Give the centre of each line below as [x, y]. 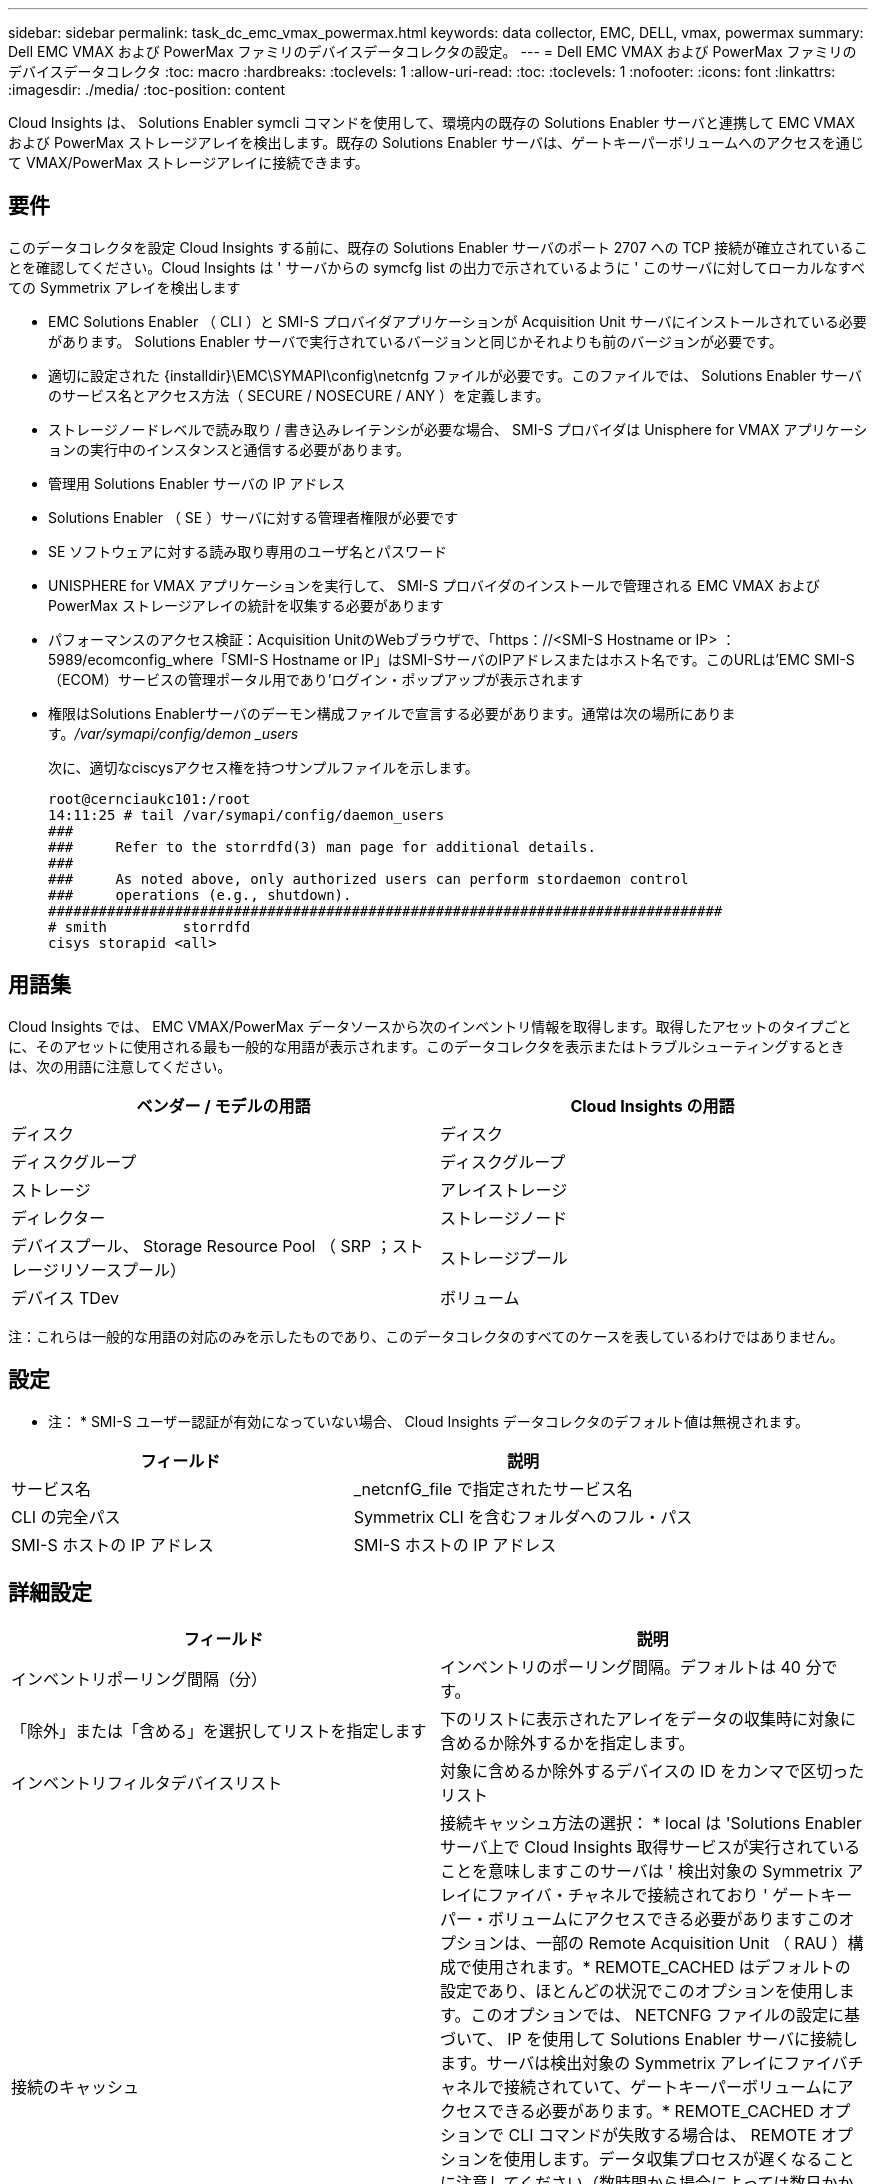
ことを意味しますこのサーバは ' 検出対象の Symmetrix [641, 1871]
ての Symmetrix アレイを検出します [124, 287]
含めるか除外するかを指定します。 [567, 1743]
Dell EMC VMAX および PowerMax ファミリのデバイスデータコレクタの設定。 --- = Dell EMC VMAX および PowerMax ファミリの [432, 51]
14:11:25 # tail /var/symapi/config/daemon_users [246, 814]
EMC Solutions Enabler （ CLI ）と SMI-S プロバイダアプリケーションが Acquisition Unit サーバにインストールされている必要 [457, 321]
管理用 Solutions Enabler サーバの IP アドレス [197, 483]
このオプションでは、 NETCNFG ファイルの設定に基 [665, 2015]
